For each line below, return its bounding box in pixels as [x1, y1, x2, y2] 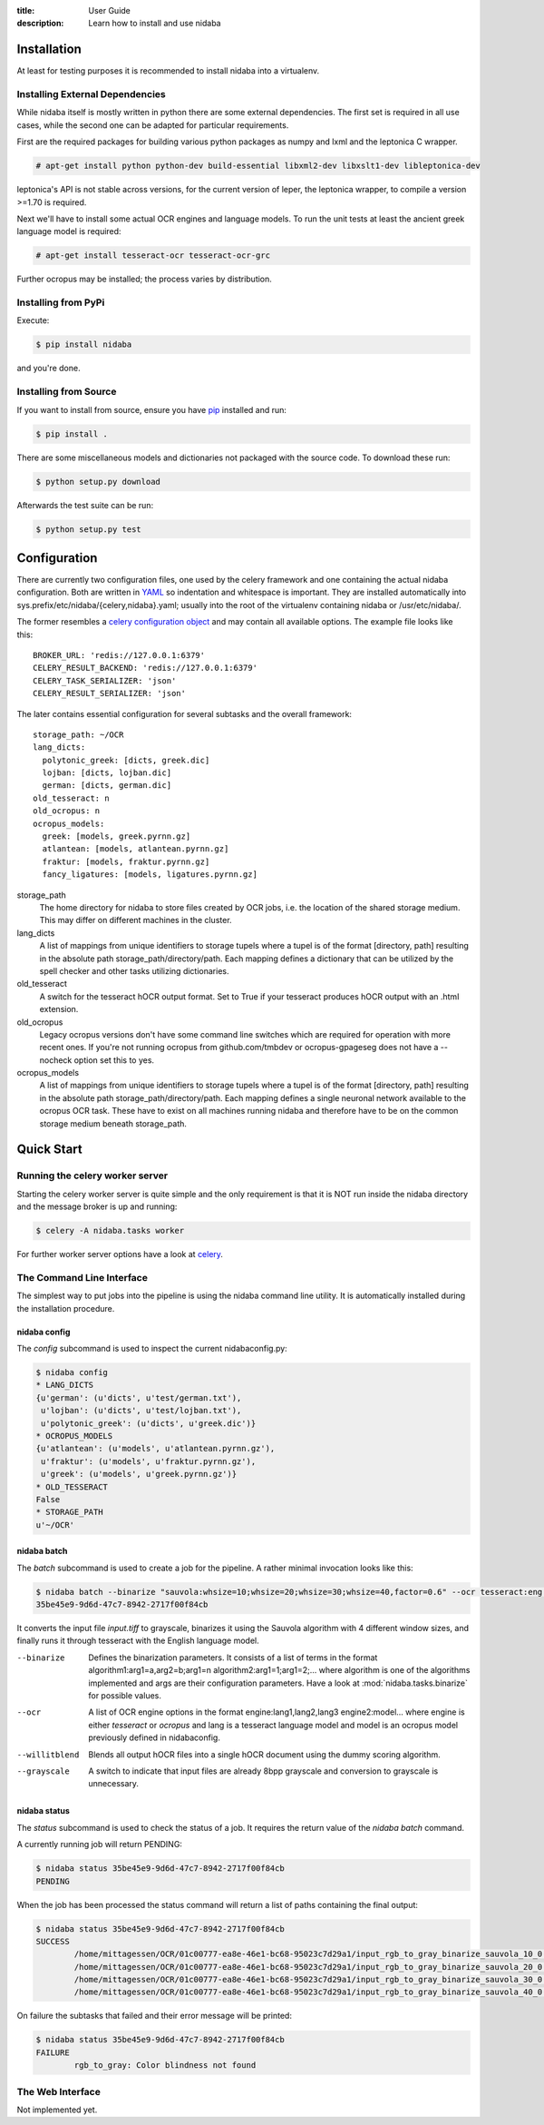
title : [16, 5, 35, 15]
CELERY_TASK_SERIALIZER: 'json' [33, 675, 177, 685]
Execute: [16, 315, 50, 326]
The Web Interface [16, 2085, 102, 2098]
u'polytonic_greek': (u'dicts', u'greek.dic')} [41, 1418, 257, 1429]
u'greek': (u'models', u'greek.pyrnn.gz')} [41, 1469, 238, 1480]
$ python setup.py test [35, 524, 142, 535]
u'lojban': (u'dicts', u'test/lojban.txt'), [41, 1405, 242, 1416]
